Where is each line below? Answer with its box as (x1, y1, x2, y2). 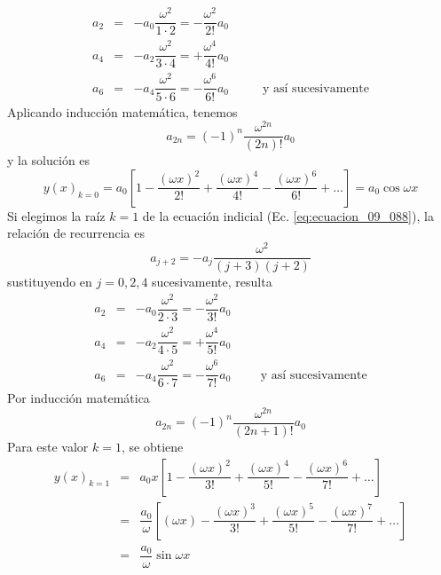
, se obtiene (121, 437, 184, 456)
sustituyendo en (7, 272, 92, 291)
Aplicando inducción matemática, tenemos (7, 102, 238, 121)
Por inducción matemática (7, 389, 150, 407)
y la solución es (7, 151, 91, 169)
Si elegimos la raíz (7, 206, 106, 224)
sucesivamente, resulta (152, 272, 272, 291)
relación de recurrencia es (7, 224, 145, 242)
